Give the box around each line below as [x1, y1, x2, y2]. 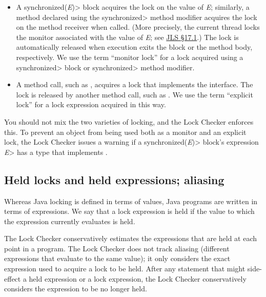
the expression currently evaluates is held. [4, 215, 135, 226]
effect [4, 273, 21, 284]
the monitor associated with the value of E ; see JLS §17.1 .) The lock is [16, 31, 239, 42]
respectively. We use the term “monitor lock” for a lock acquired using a [16, 51, 243, 62]
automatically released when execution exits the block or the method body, [16, 42, 253, 52]
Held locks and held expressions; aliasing [4, 171, 224, 187]
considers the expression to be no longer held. [4, 283, 147, 294]
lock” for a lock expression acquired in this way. [16, 99, 166, 110]
